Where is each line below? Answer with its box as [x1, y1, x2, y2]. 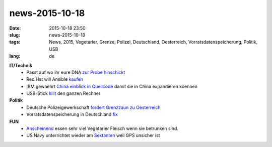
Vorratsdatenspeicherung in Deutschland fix [26, 111, 118, 117]
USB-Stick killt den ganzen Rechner [26, 90, 101, 96]
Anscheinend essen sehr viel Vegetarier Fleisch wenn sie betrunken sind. [26, 125, 179, 131]
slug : [9, 32, 20, 38]
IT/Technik [9, 62, 33, 68]
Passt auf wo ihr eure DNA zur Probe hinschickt [26, 69, 125, 75]
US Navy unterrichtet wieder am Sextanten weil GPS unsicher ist [26, 132, 161, 138]
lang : [9, 53, 21, 59]
